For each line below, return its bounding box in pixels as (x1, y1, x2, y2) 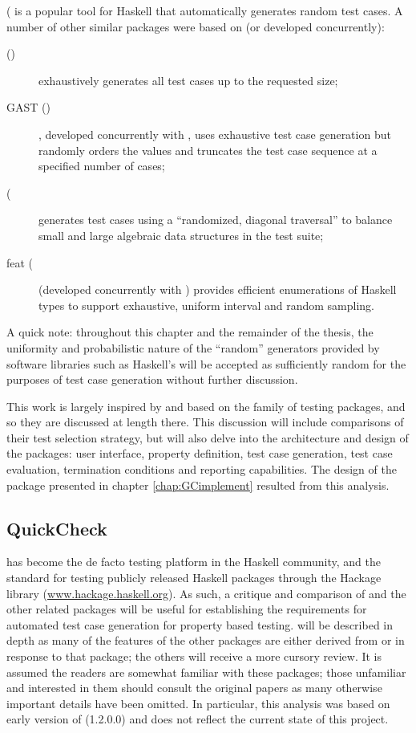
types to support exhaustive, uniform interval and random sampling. (38, 296, 374, 313)
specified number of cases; (38, 157, 165, 174)
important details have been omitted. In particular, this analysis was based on (6, 694, 390, 711)
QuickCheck (6, 515, 107, 540)
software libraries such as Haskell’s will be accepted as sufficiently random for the (6, 355, 406, 372)
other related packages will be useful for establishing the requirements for (6, 601, 367, 617)
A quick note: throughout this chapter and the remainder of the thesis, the (6, 324, 374, 340)
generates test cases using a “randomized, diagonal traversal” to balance (38, 211, 393, 228)
